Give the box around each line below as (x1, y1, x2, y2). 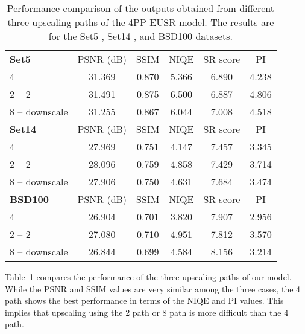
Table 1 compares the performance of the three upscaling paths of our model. (5, 271, 292, 283)
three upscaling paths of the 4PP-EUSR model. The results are (7, 15, 274, 29)
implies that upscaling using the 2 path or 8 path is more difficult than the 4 (5, 306, 289, 318)
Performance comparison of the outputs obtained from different (7, 1, 275, 15)
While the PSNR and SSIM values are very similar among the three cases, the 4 (5, 282, 301, 295)
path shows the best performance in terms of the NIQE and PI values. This (5, 294, 284, 307)
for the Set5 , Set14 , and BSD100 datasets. (48, 29, 233, 43)
